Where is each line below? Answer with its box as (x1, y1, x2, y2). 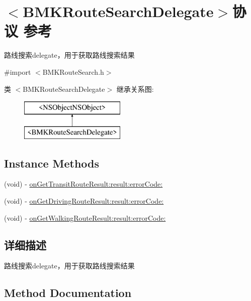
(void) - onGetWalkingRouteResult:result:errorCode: (4, 212, 166, 223)
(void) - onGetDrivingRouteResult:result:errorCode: (4, 196, 164, 206)
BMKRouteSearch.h (42, 66, 104, 77)
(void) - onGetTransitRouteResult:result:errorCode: (4, 179, 163, 189)
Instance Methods (4, 155, 99, 171)
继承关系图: (116, 83, 154, 94)
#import (4, 66, 31, 77)
